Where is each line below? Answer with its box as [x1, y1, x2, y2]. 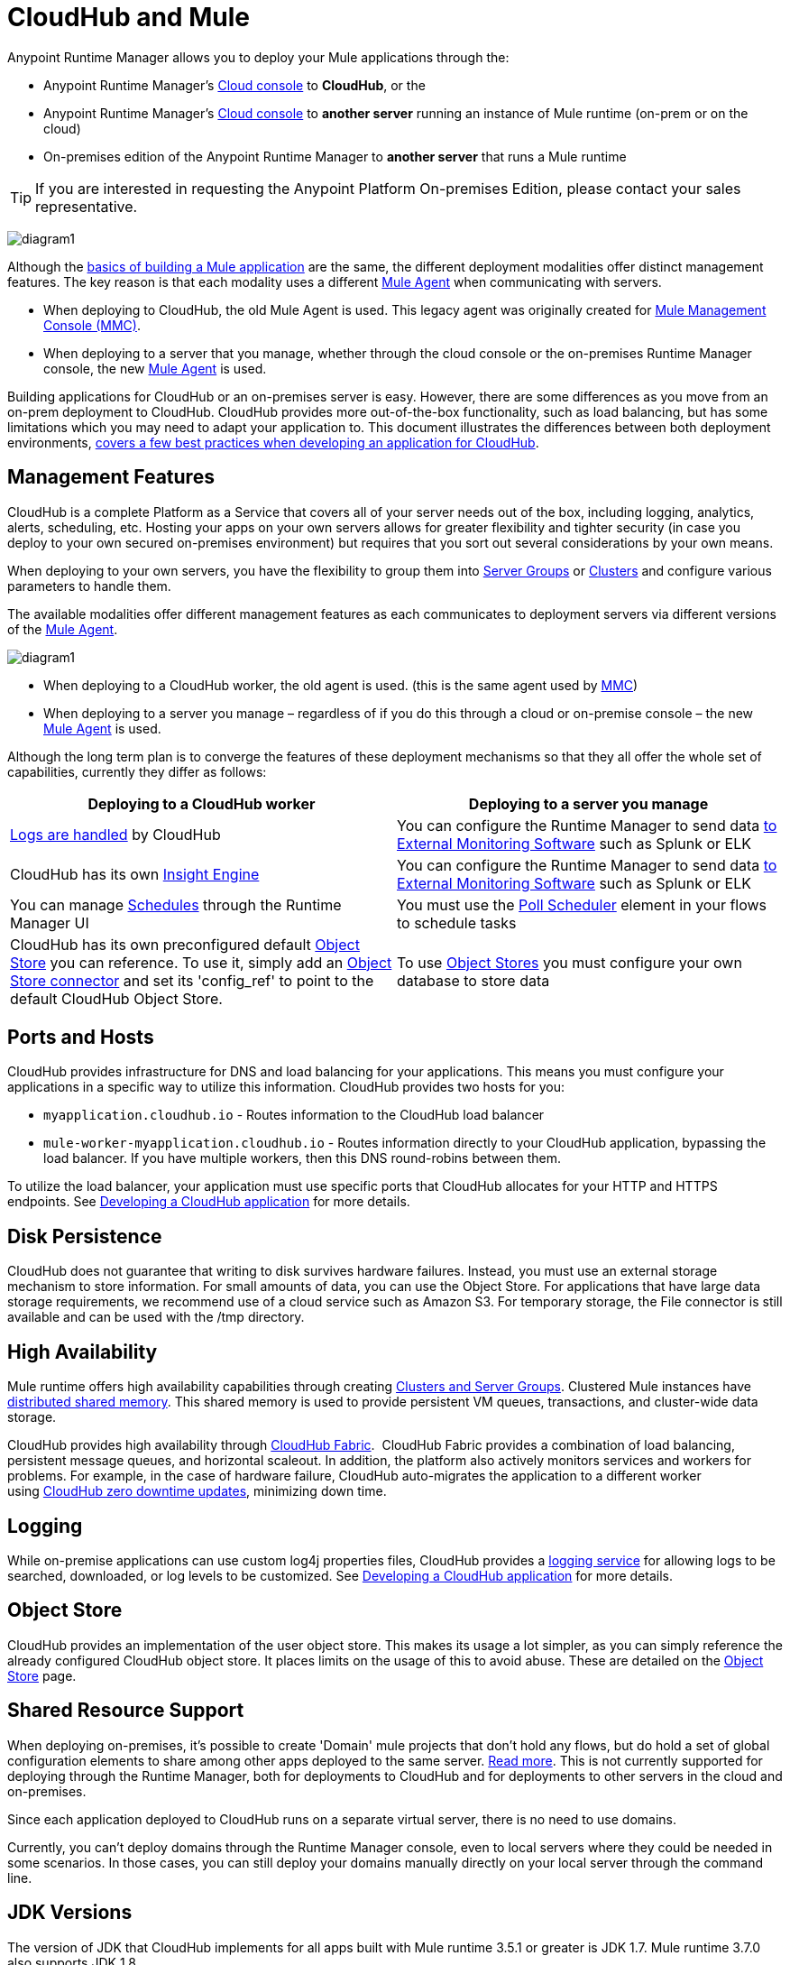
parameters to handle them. [7, 577, 171, 594]
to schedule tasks [397, 913, 517, 932]
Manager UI [10, 913, 89, 932]
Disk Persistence [7, 1224, 162, 1248]
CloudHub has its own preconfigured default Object [10, 935, 360, 954]
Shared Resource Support [7, 1699, 244, 1722]
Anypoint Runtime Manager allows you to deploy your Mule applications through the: [7, 49, 510, 65]
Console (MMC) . [43, 317, 141, 333]
